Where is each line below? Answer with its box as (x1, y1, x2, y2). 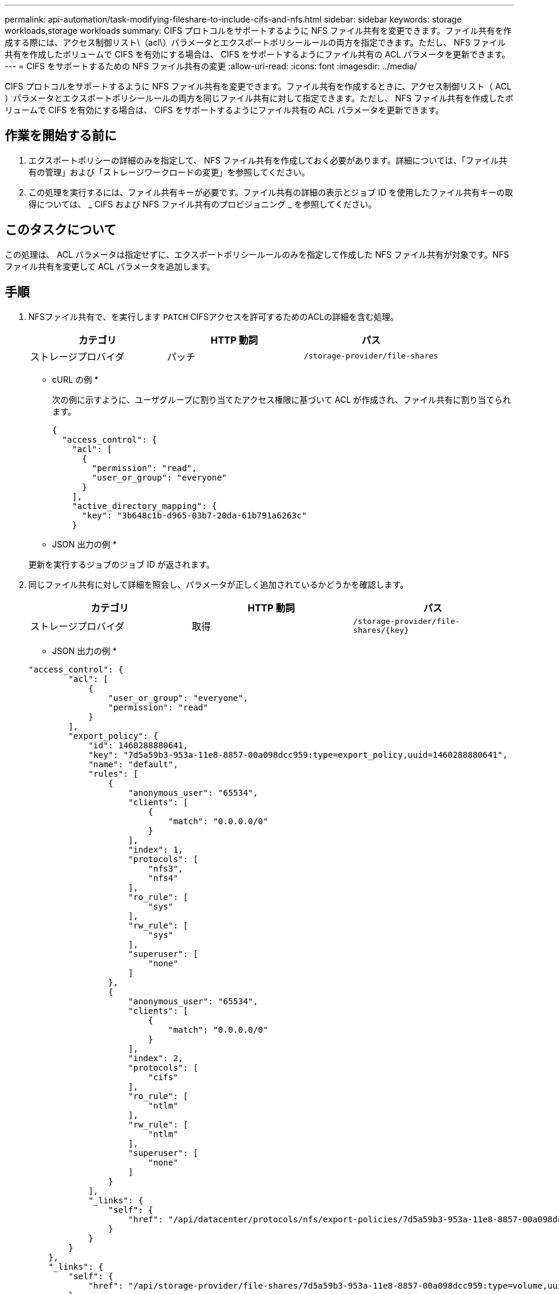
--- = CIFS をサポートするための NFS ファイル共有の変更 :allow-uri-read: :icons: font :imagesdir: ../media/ (5, 61, 417, 71)
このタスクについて (5, 222, 117, 238)
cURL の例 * (52, 374, 99, 385)
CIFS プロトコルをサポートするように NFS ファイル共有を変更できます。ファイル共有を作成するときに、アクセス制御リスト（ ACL (5, 81, 512, 91)
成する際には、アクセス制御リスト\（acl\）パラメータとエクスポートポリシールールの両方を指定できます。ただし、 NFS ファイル (5, 37, 506, 47)
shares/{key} (353, 625, 409, 635)
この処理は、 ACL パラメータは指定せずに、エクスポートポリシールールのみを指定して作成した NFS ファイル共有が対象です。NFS (5, 249, 509, 260)
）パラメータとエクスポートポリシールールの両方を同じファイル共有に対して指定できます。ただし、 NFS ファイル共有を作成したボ (5, 93, 514, 103)
